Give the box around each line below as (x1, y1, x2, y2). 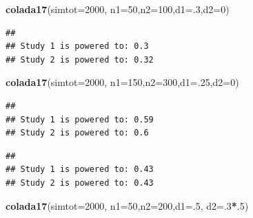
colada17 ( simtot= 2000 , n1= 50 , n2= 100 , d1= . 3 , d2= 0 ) (6, 2, 230, 16)
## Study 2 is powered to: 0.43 (6, 177, 154, 188)
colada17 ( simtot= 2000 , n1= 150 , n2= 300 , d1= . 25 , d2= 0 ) (6, 75, 239, 89)
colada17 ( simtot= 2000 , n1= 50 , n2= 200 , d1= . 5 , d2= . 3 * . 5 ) (6, 198, 249, 212)
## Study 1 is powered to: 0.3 (6, 41, 149, 52)
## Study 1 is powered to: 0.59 (6, 114, 154, 124)
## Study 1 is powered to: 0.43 (6, 164, 154, 175)
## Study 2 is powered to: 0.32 (6, 54, 154, 65)
